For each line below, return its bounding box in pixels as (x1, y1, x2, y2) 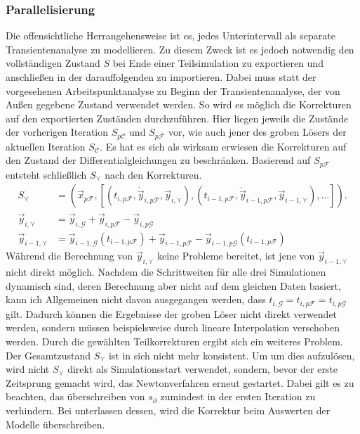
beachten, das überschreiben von (6, 389, 145, 404)
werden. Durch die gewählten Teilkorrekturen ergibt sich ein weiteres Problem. (6, 334, 343, 348)
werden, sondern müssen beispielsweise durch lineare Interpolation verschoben (6, 320, 340, 335)
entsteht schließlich (6, 167, 87, 181)
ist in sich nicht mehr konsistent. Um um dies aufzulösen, (108, 347, 355, 362)
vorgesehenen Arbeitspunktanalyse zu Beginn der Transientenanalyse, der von (6, 83, 340, 98)
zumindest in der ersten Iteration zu (160, 389, 316, 404)
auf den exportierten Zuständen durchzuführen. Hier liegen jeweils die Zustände (6, 110, 349, 125)
